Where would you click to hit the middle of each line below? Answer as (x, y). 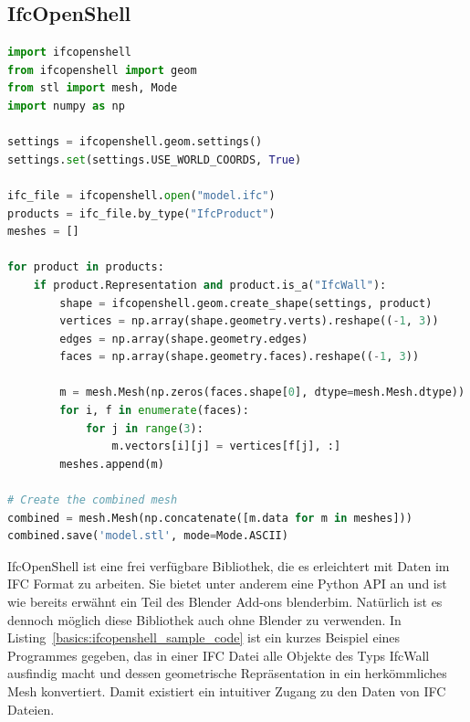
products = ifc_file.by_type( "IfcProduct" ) (141, 213)
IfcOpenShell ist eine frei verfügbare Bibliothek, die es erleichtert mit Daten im (229, 565)
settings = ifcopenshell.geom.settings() (135, 142)
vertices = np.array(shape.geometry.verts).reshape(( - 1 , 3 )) (249, 321)
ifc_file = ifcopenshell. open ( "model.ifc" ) (141, 195)
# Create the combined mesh (93, 500)
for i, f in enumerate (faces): (154, 411)
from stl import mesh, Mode (93, 88)
